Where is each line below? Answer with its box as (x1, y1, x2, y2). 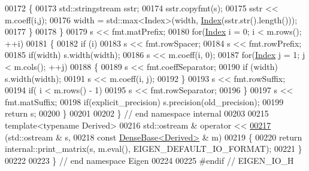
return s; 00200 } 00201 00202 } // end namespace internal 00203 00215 (5, 107, 269, 120)
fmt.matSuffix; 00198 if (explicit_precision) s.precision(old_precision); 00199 (5, 95, 284, 108)
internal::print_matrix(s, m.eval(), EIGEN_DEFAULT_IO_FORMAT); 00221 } (5, 142, 302, 155)
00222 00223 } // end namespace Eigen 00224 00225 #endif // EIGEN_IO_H (5, 154, 294, 166)
